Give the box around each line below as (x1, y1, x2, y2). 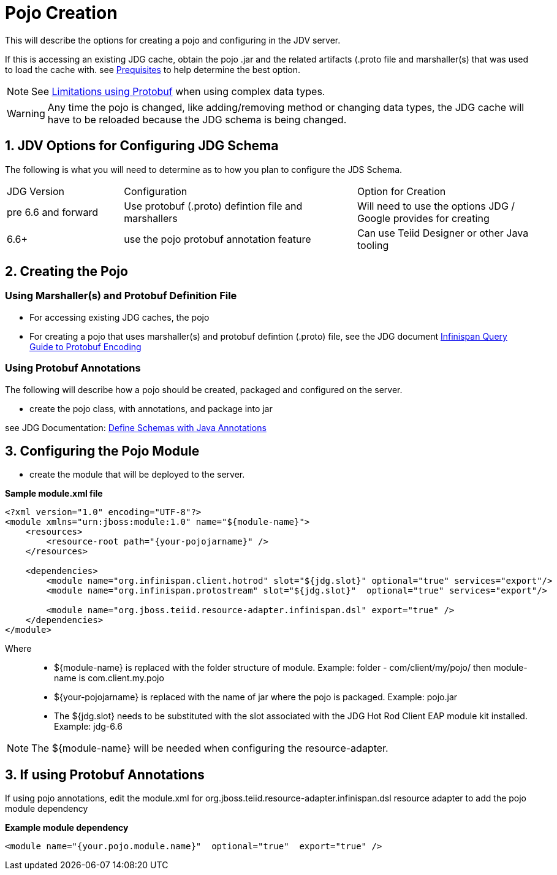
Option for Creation (357, 185, 446, 197)
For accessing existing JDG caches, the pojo (29, 311, 210, 323)
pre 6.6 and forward (7, 205, 98, 218)
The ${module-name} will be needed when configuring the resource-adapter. (31, 742, 388, 755)
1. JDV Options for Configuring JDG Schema (5, 138, 279, 154)
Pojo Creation (5, 2, 118, 23)
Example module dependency (5, 822, 129, 833)
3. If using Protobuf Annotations (5, 766, 205, 782)
